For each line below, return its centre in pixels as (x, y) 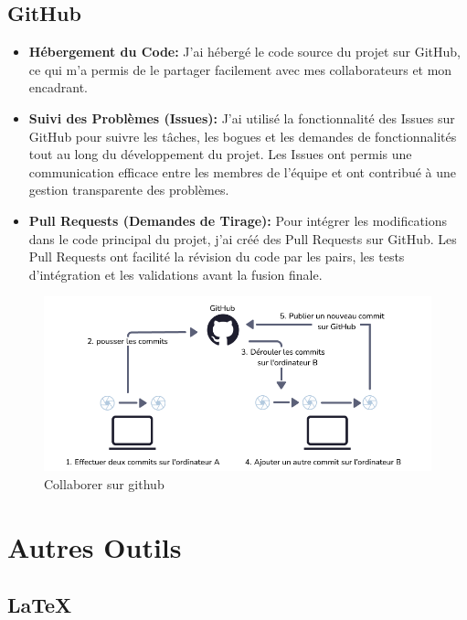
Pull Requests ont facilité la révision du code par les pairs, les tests (217, 257)
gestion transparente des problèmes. (129, 190)
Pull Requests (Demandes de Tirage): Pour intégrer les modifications (238, 220)
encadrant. (58, 87)
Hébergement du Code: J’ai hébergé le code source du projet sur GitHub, (244, 52)
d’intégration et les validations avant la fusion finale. (175, 274)
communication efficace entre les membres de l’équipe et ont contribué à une (243, 171)
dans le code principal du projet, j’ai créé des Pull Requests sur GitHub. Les (243, 238)
